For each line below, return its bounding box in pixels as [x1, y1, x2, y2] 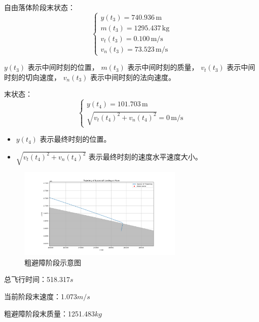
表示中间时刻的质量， [127, 62, 199, 72]
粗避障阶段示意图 [24, 257, 81, 267]
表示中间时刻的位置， [27, 62, 99, 72]
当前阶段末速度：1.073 [4, 291, 77, 302]
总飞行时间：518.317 [4, 274, 70, 285]
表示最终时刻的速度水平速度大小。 [88, 151, 202, 162]
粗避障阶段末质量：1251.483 [4, 308, 95, 318]
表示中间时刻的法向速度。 [90, 71, 176, 82]
